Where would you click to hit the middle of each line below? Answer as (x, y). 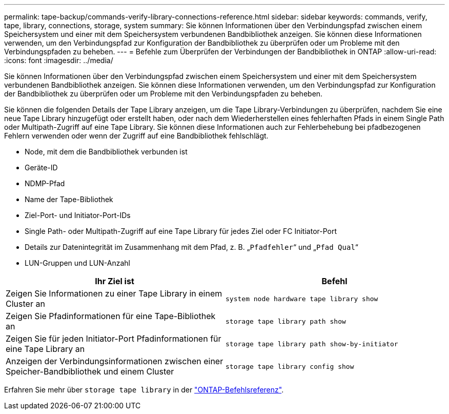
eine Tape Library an (45, 349)
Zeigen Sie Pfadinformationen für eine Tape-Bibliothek (111, 316)
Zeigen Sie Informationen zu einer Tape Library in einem (114, 293)
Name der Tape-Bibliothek (69, 199)
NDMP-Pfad (45, 183)
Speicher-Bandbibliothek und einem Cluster (90, 371)
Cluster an (25, 304)
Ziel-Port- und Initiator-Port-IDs (78, 215)
